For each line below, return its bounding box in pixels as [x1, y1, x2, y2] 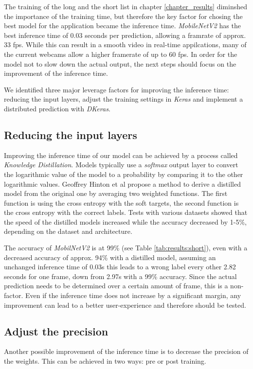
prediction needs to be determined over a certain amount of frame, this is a [4, 281, 228, 291]
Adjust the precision [4, 323, 108, 338]
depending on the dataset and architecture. [4, 226, 132, 236]
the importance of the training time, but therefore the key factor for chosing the [4, 11, 243, 21]
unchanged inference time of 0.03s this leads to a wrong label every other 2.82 [4, 262, 236, 272]
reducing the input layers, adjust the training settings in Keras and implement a [4, 94, 243, 104]
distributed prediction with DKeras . [4, 103, 110, 113]
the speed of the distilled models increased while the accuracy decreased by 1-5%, [4, 216, 247, 227]
